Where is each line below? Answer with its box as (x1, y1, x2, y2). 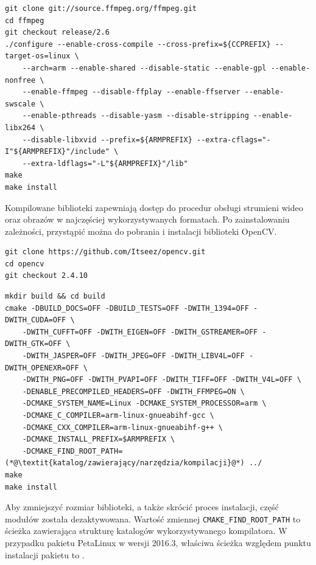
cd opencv (5, 259, 44, 268)
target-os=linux (5, 52, 71, 61)
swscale (5, 99, 36, 108)
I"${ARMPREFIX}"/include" (5, 147, 110, 156)
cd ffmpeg (5, 16, 44, 25)
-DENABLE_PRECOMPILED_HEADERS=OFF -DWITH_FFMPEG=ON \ (22, 387, 245, 396)
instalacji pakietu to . (5, 548, 85, 561)
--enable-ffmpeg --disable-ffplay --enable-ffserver (22, 88, 241, 97)
